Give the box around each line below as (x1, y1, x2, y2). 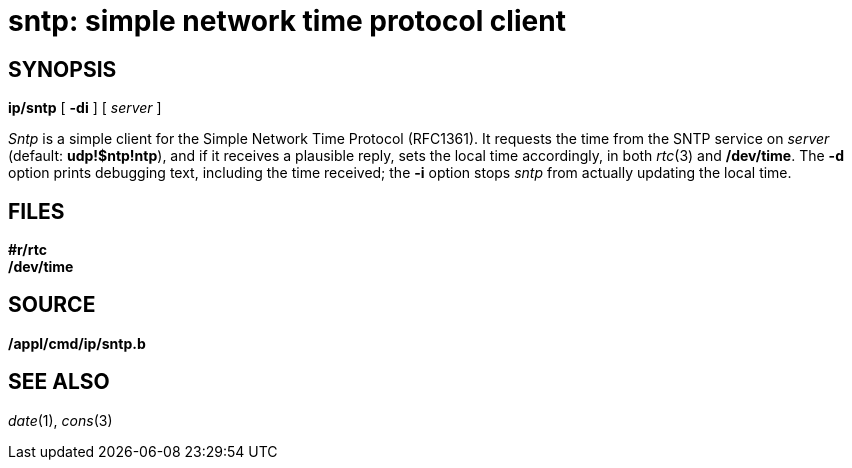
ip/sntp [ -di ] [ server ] (8, 99, 162, 117)
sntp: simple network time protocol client (8, 4, 566, 38)
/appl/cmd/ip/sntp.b (8, 334, 146, 352)
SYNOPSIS (8, 56, 117, 82)
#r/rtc (8, 241, 47, 259)
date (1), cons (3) (8, 411, 113, 429)
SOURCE (8, 292, 96, 318)
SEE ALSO (8, 369, 110, 395)
